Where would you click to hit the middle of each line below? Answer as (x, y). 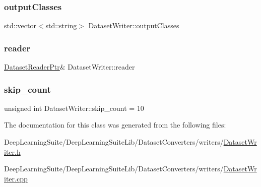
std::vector (20, 25)
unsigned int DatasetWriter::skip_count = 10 (74, 108)
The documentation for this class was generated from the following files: (115, 125)
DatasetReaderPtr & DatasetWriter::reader (70, 67)
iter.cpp (16, 178)
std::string (61, 25)
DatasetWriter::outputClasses (134, 25)
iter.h (12, 151)
